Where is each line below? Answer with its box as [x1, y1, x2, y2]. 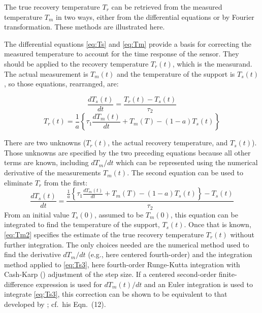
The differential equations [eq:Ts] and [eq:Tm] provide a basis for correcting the [4, 38, 252, 49]
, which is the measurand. [172, 58, 252, 69]
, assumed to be [94, 209, 144, 220]
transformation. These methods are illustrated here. [4, 21, 165, 32]
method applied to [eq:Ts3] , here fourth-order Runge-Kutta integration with [4, 259, 240, 269]
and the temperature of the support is [116, 68, 235, 79]
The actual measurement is [4, 68, 88, 79]
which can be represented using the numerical [116, 157, 258, 168]
